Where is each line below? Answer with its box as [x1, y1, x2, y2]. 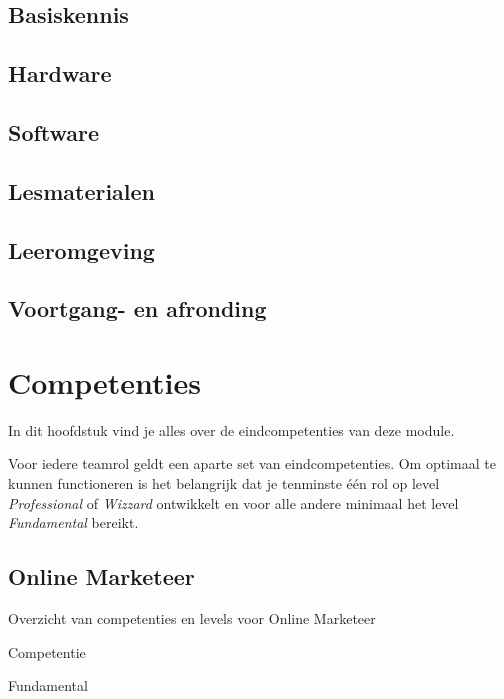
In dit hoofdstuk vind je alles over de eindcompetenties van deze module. [8, 419, 455, 440]
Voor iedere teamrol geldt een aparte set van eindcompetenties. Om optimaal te [8, 453, 496, 474]
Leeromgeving [8, 234, 155, 265]
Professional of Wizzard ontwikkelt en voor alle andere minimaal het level [8, 492, 459, 513]
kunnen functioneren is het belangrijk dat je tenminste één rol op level [8, 473, 440, 493]
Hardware [8, 58, 112, 89]
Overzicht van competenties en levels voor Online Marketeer [8, 607, 376, 628]
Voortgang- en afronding [8, 293, 267, 324]
